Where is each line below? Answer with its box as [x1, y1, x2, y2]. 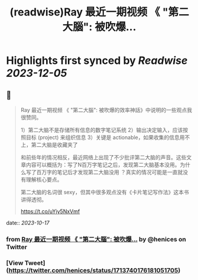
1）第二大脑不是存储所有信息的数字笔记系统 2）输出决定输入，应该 [20, 127, 183, 133]
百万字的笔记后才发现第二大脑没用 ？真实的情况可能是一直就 [36, 169, 183, 175]
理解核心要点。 [25, 176, 63, 183]
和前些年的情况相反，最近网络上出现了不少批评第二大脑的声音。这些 [20, 154, 187, 160]
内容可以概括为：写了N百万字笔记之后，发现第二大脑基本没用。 [25, 161, 180, 168]
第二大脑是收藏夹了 [31, 141, 78, 148]
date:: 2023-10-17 [6, 220, 50, 226]
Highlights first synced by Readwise [6, 54, 188, 67]
